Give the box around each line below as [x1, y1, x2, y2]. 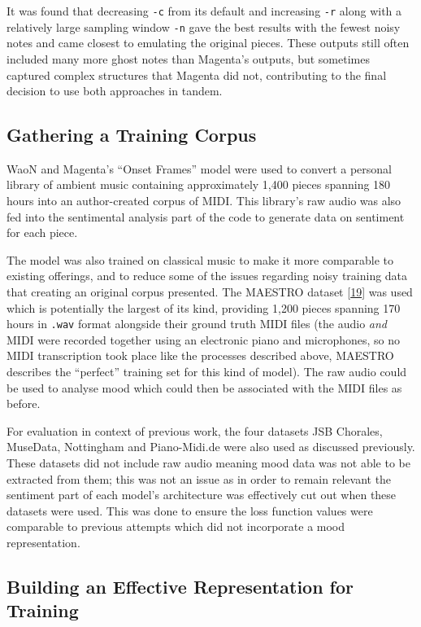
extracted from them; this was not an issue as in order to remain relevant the [7, 470, 392, 487]
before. [7, 395, 41, 412]
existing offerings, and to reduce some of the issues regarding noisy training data [7, 267, 408, 284]
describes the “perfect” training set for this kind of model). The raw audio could [7, 363, 407, 380]
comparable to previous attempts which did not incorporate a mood [7, 518, 345, 535]
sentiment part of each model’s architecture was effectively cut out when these [7, 486, 397, 503]
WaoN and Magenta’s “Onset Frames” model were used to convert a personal [7, 160, 392, 177]
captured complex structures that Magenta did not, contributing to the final [7, 66, 387, 83]
